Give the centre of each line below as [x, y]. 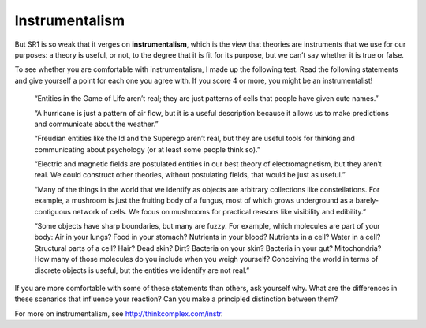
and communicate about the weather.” [96, 124]
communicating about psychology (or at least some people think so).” [147, 149]
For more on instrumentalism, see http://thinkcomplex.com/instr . [119, 313]
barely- [367, 200]
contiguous [52, 211]
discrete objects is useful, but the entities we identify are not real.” [142, 270]
